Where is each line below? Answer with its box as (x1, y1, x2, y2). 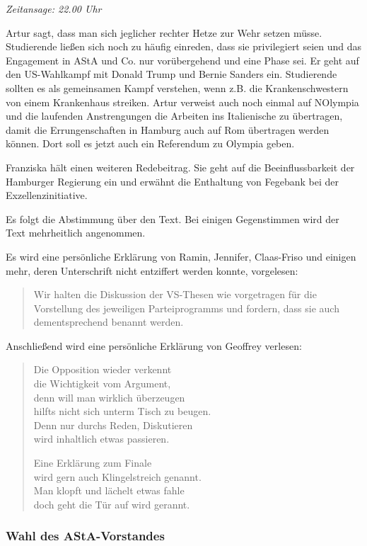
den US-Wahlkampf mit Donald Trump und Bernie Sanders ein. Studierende (6, 67, 337, 81)
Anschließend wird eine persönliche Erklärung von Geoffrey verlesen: (6, 338, 302, 353)
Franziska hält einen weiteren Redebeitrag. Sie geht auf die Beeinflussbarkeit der (6, 159, 355, 174)
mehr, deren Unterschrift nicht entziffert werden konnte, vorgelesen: (6, 263, 298, 278)
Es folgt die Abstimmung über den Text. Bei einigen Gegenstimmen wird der (6, 211, 339, 226)
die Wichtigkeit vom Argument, (33, 376, 171, 391)
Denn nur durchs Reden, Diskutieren (33, 417, 193, 432)
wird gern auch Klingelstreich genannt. (33, 469, 202, 484)
